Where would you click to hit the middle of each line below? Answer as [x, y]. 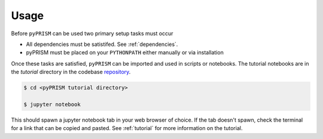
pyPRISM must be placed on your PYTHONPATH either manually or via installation [125, 52]
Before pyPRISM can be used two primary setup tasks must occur [92, 33]
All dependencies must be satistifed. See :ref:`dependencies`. [102, 44]
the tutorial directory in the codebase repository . [71, 72]
